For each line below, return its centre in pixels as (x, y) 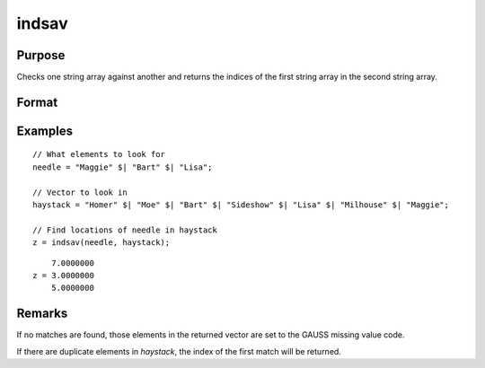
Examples (45, 131)
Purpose (41, 55)
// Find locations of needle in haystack (125, 230)
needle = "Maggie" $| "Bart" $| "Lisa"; (123, 167)
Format (37, 102)
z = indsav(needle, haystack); (101, 243)
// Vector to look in (80, 192)
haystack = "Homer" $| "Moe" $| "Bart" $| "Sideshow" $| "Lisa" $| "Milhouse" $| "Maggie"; (241, 205)
